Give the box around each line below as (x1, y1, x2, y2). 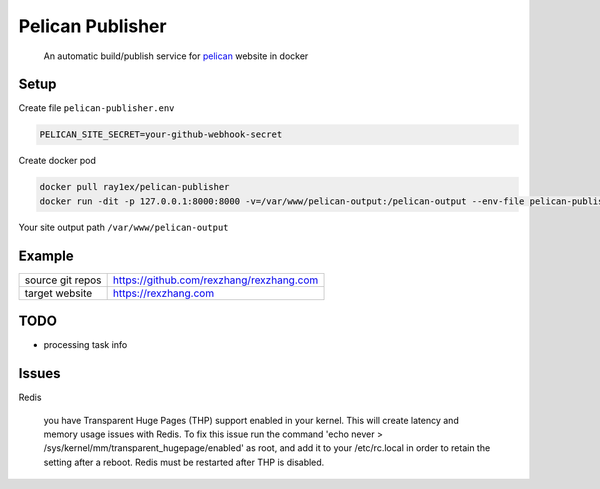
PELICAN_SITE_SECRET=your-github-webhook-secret (39, 129, 283, 140)
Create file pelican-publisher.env (18, 102, 175, 114)
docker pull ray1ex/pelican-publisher (39, 181, 230, 193)
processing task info (43, 339, 128, 351)
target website (24, 286, 93, 300)
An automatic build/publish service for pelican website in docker (43, 50, 309, 62)
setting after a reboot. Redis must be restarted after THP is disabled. (43, 456, 325, 468)
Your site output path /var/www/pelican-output (18, 221, 229, 233)
